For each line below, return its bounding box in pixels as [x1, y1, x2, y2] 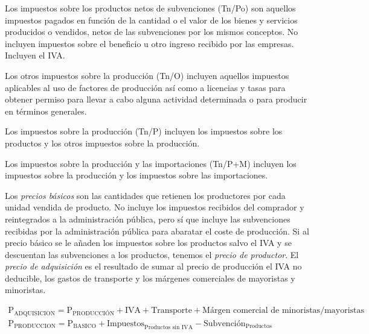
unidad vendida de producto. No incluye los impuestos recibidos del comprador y [5, 201, 304, 213]
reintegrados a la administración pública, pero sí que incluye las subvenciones [5, 212, 290, 225]
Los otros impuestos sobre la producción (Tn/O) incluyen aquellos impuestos [5, 69, 289, 81]
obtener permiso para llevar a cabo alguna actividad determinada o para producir [5, 93, 307, 106]
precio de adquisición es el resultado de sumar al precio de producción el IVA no [5, 260, 302, 273]
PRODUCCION [14, 323, 56, 330]
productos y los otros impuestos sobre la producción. [5, 136, 200, 149]
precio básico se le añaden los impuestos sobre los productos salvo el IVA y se [5, 236, 292, 249]
